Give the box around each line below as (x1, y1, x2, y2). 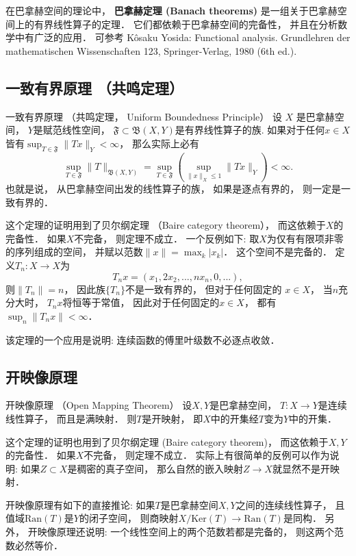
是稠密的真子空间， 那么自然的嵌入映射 (67, 461, 244, 475)
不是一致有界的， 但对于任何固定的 (125, 281, 282, 296)
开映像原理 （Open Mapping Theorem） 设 (5, 398, 192, 412)
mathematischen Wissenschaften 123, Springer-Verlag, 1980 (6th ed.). (5, 43, 297, 58)
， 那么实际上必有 (119, 136, 199, 150)
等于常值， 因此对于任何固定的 (81, 295, 220, 309)
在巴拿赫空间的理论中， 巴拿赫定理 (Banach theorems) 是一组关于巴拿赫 (5, 3, 338, 17)
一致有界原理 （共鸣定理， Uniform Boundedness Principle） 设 (5, 109, 282, 123)
